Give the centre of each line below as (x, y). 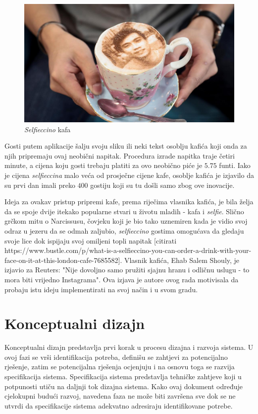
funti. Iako (235, 165)
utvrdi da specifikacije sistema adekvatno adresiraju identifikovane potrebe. (119, 405)
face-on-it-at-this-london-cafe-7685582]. (63, 260)
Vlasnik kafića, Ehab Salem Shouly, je (182, 260)
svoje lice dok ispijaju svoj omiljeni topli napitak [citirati (91, 240)
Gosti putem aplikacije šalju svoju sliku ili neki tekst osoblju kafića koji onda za (126, 146)
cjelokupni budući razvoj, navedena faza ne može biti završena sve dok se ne (120, 396)
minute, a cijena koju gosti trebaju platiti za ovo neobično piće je (103, 165)
